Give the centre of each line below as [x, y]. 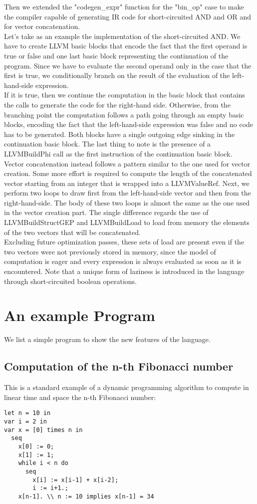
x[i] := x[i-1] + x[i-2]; [76, 480]
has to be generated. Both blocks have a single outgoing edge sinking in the [120, 134]
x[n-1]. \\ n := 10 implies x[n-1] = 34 [86, 496]
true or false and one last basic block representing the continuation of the [116, 55]
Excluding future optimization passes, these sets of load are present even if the [124, 242]
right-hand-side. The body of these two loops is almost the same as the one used [127, 202]
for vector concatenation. [42, 26]
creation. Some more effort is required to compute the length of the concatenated [128, 173]
